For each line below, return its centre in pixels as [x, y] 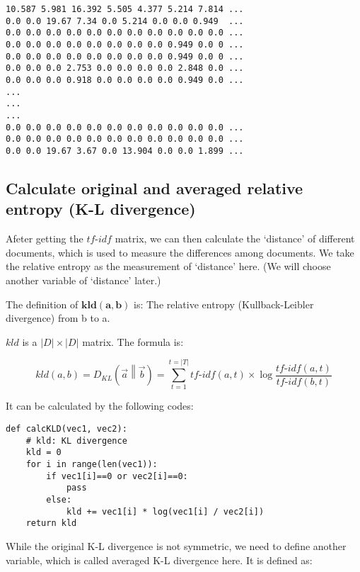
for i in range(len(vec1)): [92, 464]
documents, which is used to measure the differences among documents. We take [180, 252]
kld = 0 [43, 453]
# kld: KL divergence [76, 441]
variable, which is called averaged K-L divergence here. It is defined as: [159, 560]
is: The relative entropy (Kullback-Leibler [224, 304]
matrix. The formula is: [133, 341]
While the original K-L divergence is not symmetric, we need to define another [176, 545]
